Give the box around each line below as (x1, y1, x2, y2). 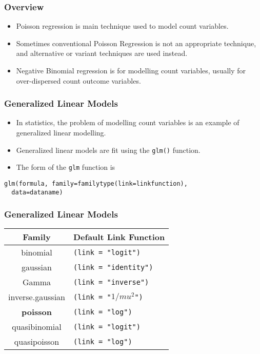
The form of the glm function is (16, 162, 115, 172)
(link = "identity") (73, 263, 153, 271)
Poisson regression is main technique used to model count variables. (16, 21, 229, 31)
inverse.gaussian (8, 291, 65, 303)
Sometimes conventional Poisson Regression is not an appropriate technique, (16, 37, 256, 48)
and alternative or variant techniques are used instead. (16, 48, 188, 58)
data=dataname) (11, 188, 63, 196)
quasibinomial (12, 321, 62, 333)
